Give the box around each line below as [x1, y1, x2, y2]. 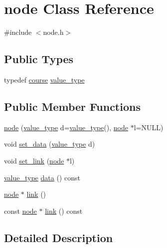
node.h [43, 27, 64, 37]
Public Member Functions [4, 98, 141, 114]
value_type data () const [4, 172, 80, 182]
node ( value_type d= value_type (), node [4, 122, 128, 132]
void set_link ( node [4, 155, 64, 165]
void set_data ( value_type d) [4, 139, 95, 149]
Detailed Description [4, 230, 113, 245]
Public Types [4, 51, 74, 67]
